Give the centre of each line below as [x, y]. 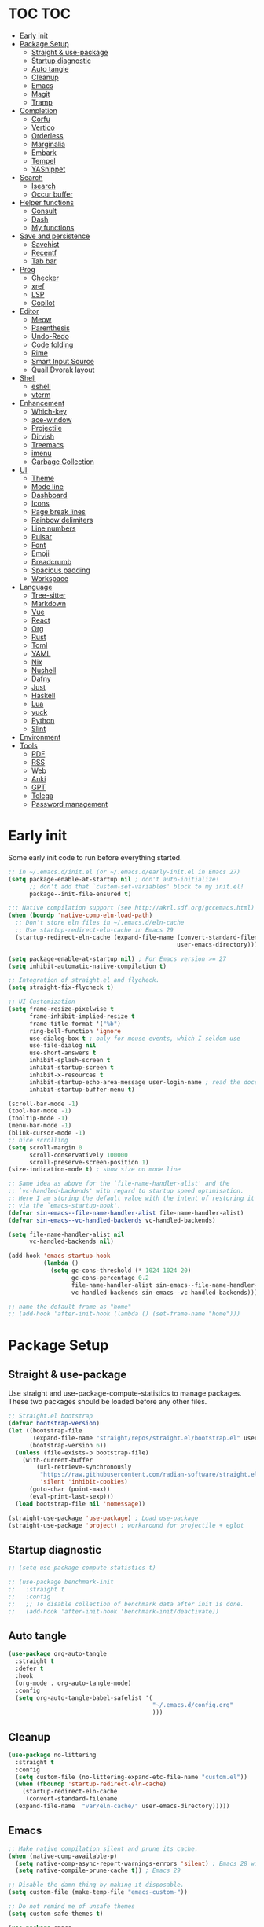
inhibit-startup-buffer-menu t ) [82, 1090]
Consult [44, 211]
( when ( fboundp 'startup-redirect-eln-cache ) [91, 1784]
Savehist [45, 244]
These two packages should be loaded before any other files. [108, 1402]
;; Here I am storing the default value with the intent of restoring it [132, 1198]
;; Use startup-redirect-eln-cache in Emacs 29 [95, 930]
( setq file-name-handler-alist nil [66, 1234]
